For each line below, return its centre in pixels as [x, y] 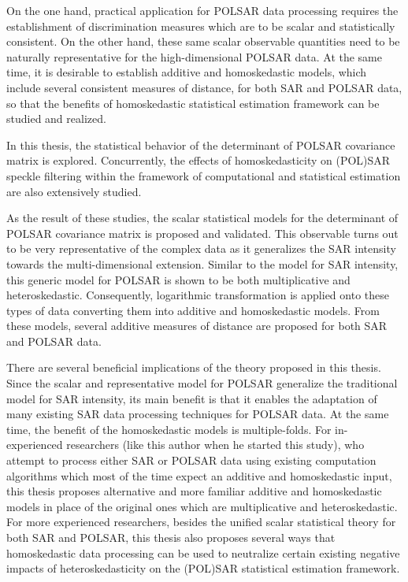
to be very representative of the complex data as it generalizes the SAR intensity [201, 248]
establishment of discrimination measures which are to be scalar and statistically [201, 26]
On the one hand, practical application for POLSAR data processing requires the [202, 10]
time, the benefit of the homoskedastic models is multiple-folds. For [169, 429]
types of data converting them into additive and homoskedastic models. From [193, 310]
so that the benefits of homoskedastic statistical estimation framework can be [193, 103]
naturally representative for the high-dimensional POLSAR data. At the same [194, 56]
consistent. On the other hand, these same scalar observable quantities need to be [203, 41]
